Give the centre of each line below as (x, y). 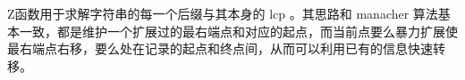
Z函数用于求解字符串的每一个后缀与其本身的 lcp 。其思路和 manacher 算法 (223, 13)
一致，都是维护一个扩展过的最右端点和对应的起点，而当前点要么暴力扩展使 (238, 31)
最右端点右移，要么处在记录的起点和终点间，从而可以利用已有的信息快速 (220, 48)
